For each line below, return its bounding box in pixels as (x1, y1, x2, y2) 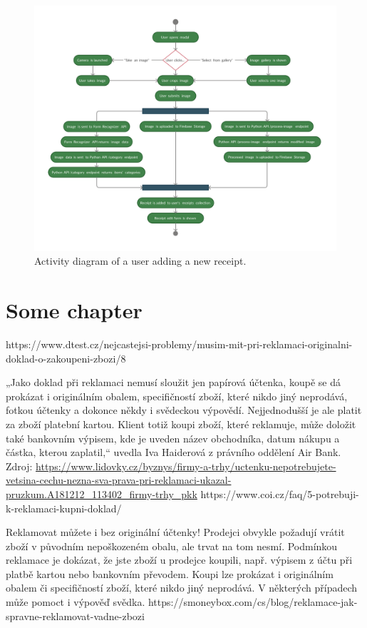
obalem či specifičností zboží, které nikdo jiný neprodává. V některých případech (6, 580, 358, 595)
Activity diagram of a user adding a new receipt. (34, 253, 247, 268)
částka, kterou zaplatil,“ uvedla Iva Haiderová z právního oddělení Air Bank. (6, 445, 341, 460)
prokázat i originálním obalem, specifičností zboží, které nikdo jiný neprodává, (6, 388, 348, 403)
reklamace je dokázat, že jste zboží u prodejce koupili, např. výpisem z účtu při (6, 552, 353, 567)
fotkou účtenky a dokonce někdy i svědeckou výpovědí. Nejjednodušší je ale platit (6, 402, 362, 417)
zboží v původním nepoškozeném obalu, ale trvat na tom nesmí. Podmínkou (6, 538, 338, 553)
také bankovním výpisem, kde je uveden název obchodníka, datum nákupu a (6, 430, 340, 445)
